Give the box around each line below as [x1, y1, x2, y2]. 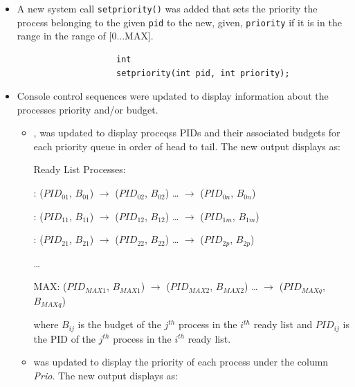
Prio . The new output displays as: [33, 368, 178, 382]
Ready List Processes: [33, 162, 126, 177]
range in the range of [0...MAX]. [17, 28, 154, 43]
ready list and [253, 317, 313, 332]
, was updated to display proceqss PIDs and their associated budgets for [33, 125, 340, 140]
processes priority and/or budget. [17, 102, 158, 116]
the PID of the [33, 331, 96, 345]
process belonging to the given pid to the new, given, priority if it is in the [17, 15, 342, 29]
